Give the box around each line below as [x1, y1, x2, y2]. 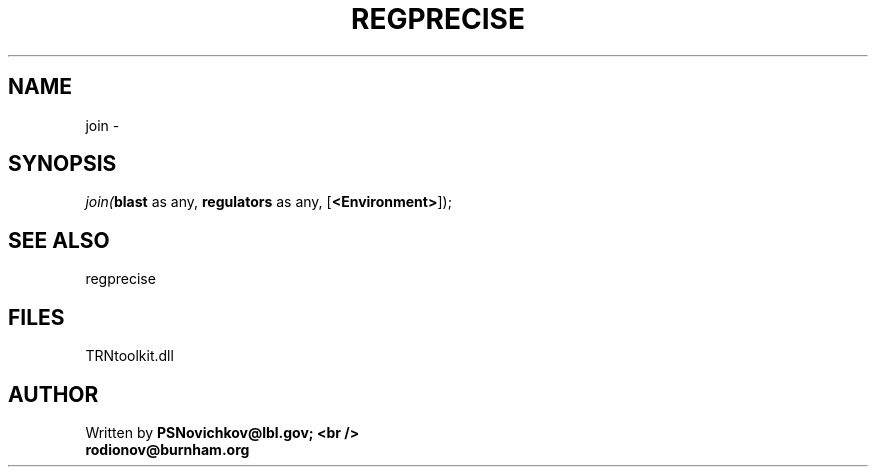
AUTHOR [8, 381, 99, 407]
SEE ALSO [8, 227, 110, 253]
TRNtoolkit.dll [85, 347, 174, 365]
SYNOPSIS [8, 151, 117, 177]
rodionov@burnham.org [85, 440, 250, 458]
